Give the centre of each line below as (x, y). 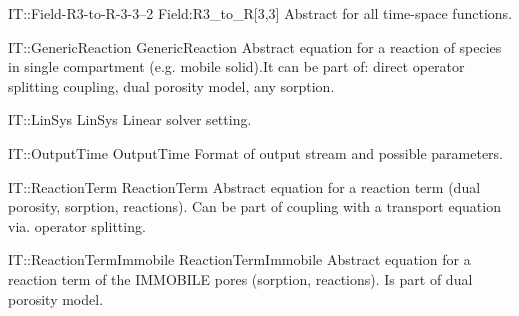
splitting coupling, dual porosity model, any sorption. (171, 85)
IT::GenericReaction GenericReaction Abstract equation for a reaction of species (255, 46)
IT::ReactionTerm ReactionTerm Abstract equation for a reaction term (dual (244, 186)
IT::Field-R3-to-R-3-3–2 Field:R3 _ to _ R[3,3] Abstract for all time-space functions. (260, 13)
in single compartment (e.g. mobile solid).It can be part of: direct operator (236, 66)
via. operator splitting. (77, 225)
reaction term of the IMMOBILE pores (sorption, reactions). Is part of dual (240, 278)
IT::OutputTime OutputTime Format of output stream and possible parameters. (255, 152)
